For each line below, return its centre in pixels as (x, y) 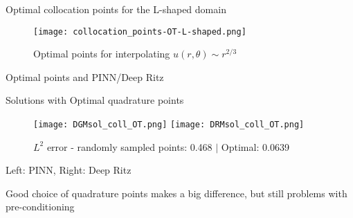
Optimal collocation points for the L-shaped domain (116, 9)
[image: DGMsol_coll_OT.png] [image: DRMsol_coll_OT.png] (169, 125)
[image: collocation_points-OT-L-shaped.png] (140, 31)
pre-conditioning (40, 207)
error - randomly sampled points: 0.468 (129, 146)
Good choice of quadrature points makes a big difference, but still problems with (176, 193)
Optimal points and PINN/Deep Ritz (85, 76)
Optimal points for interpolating (102, 54)
